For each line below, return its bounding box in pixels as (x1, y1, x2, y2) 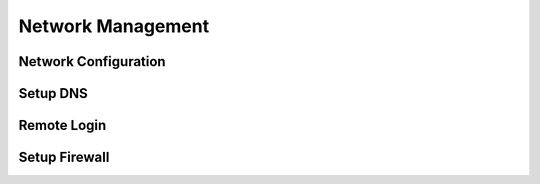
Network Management (18, 15, 210, 37)
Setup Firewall (18, 149, 110, 166)
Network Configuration (18, 53, 166, 70)
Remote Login (18, 117, 107, 134)
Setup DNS (18, 85, 89, 102)
